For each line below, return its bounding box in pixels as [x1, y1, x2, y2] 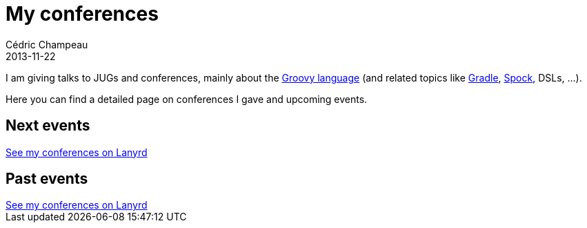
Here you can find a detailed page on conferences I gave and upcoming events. [6, 93, 368, 105]
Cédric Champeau [6, 38, 88, 50]
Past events [6, 170, 88, 188]
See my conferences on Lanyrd [6, 146, 148, 158]
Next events [6, 117, 90, 135]
